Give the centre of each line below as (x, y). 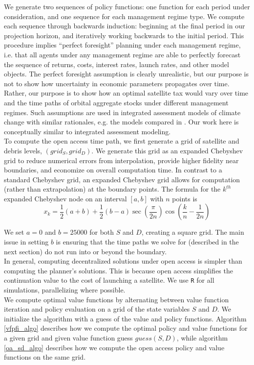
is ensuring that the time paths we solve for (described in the (147, 242)
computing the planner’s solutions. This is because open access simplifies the (118, 270)
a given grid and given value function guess (68, 338)
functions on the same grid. (45, 357)
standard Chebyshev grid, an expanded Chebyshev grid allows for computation (122, 179)
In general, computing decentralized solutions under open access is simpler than (123, 261)
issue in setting (26, 242)
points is (185, 198)
